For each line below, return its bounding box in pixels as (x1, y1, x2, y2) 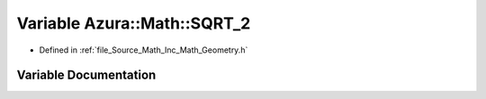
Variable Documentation (16, 68, 157, 83)
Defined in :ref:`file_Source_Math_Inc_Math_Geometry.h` (39, 45, 248, 55)
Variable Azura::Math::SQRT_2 (16, 13, 251, 33)
